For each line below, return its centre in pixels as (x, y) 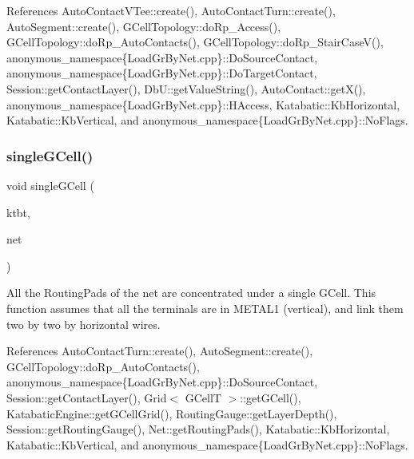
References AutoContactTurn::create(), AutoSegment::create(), (160, 351)
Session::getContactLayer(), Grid (87, 397)
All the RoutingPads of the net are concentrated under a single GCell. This (191, 293)
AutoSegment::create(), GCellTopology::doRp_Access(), (144, 26)
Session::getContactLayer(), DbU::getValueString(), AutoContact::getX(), (186, 88)
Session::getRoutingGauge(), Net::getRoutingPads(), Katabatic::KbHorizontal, (198, 429)
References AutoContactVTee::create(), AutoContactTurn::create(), (171, 10)
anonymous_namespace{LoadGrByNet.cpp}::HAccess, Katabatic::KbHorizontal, (203, 104)
